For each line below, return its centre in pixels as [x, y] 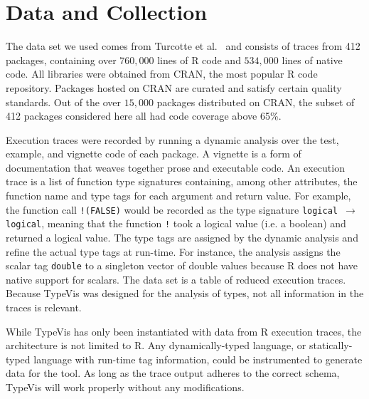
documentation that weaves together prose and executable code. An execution [175, 167]
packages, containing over [61, 59]
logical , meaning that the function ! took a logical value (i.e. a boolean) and [176, 223]
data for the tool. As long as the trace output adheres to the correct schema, [173, 373]
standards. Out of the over [64, 102]
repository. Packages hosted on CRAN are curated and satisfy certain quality [174, 87]
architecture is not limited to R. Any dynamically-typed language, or [156, 345]
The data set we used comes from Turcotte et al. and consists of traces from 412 [183, 46]
